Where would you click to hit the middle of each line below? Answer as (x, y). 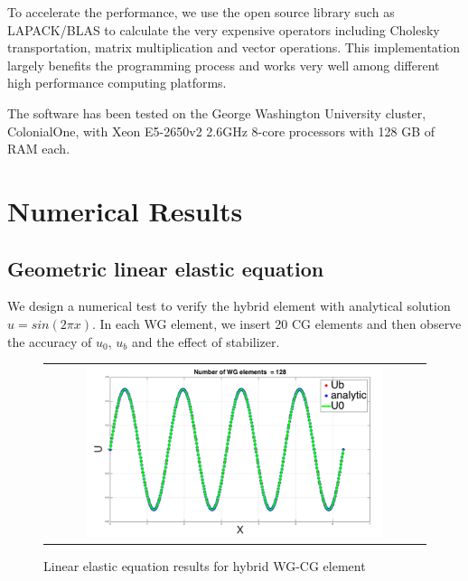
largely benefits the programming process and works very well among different (224, 65)
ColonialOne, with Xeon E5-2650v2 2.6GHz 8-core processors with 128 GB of (221, 131)
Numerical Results (125, 210)
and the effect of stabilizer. (206, 341)
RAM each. (39, 149)
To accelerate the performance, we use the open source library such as (201, 12)
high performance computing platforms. (117, 83)
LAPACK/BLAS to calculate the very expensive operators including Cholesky (224, 29)
